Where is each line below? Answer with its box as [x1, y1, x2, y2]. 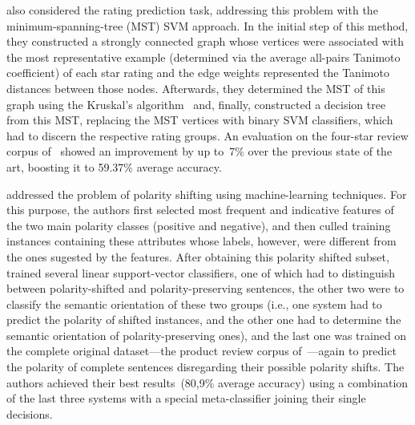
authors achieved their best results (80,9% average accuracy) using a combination [6, 374, 409, 391]
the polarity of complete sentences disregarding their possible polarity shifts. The [6, 358, 405, 375]
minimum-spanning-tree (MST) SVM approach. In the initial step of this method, [6, 17, 409, 34]
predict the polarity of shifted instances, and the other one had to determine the [6, 311, 401, 328]
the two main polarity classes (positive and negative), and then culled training [6, 217, 391, 233]
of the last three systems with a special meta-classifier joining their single [6, 390, 366, 407]
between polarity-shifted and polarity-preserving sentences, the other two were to [6, 280, 405, 297]
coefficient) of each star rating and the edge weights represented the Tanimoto [6, 64, 389, 81]
